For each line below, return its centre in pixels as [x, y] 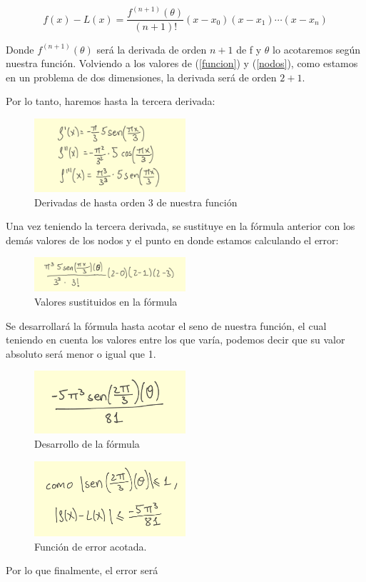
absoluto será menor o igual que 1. [81, 353]
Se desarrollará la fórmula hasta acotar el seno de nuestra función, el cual [166, 325]
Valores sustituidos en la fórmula [106, 301]
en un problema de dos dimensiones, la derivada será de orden [141, 77]
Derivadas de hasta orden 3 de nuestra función [136, 202]
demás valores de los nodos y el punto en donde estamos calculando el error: [172, 240]
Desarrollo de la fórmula [87, 444]
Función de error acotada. [91, 546]
